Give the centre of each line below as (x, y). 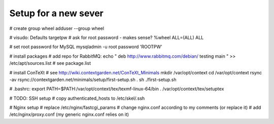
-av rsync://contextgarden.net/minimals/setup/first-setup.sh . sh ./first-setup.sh (93, 79)
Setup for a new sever (56, 13)
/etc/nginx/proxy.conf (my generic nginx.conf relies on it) (69, 114)
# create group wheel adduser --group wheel (57, 28)
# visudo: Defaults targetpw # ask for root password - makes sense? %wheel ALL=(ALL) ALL (107, 37)
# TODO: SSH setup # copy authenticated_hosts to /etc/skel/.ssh (77, 98)
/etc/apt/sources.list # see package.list (50, 63)
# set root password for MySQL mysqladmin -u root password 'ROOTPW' (86, 47)
